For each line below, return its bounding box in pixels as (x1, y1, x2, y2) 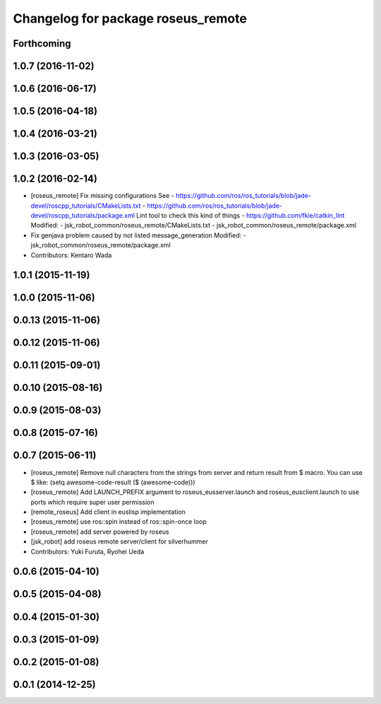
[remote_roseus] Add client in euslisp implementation (30, 508, 186, 516)
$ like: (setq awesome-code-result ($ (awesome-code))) (30, 478, 195, 486)
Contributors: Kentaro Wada (30, 251, 112, 259)
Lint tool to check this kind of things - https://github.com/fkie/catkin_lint (136, 211, 345, 219)
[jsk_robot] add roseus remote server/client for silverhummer (30, 537, 208, 546)
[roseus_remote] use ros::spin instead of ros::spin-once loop (30, 517, 207, 526)
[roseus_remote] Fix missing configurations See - (30, 192, 174, 200)
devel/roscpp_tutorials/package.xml (30, 211, 135, 219)
